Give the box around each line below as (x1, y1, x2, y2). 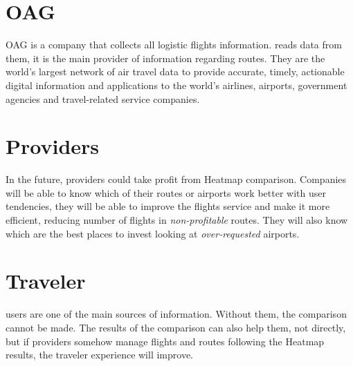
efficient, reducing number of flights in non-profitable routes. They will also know (6, 213, 348, 227)
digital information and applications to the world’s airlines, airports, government (6, 77, 347, 92)
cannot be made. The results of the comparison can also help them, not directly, (6, 320, 346, 334)
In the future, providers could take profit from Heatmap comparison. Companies (6, 172, 347, 186)
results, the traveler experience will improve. (6, 347, 193, 362)
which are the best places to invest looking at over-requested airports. (6, 226, 300, 240)
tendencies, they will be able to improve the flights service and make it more (6, 199, 330, 213)
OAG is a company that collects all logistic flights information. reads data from (6, 37, 342, 52)
